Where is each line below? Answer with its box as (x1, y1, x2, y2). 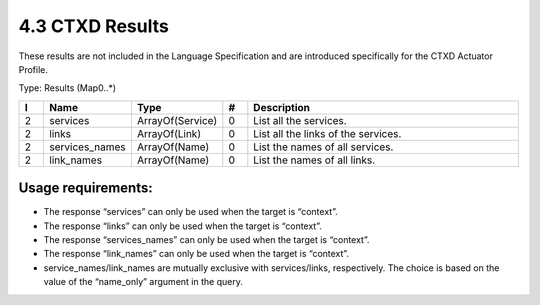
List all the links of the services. (253, 126, 402, 140)
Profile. (18, 63, 49, 75)
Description (253, 100, 310, 114)
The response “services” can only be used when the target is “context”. (43, 206, 339, 218)
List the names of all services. (253, 140, 394, 154)
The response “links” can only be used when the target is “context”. (43, 220, 322, 232)
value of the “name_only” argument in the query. (43, 276, 244, 288)
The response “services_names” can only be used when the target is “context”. (43, 234, 370, 246)
